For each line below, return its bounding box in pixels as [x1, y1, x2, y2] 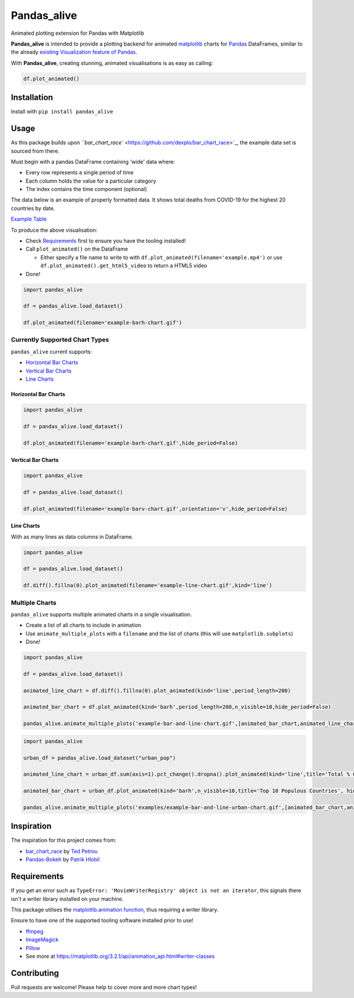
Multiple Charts [11, 598, 57, 607]
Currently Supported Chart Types [11, 336, 109, 344]
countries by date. [11, 205, 55, 212]
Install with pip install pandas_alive [11, 108, 113, 115]
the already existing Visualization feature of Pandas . [11, 48, 137, 56]
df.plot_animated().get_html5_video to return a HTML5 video [40, 262, 208, 269]
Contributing [11, 968, 59, 978]
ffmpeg [25, 928, 44, 935]
